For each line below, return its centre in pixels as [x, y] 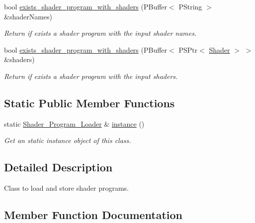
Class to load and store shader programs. [66, 188]
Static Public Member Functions [89, 103]
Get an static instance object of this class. [68, 140]
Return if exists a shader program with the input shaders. [91, 76]
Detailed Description [58, 167]
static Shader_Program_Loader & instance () [74, 123]
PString [190, 6]
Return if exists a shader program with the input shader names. [100, 33]
